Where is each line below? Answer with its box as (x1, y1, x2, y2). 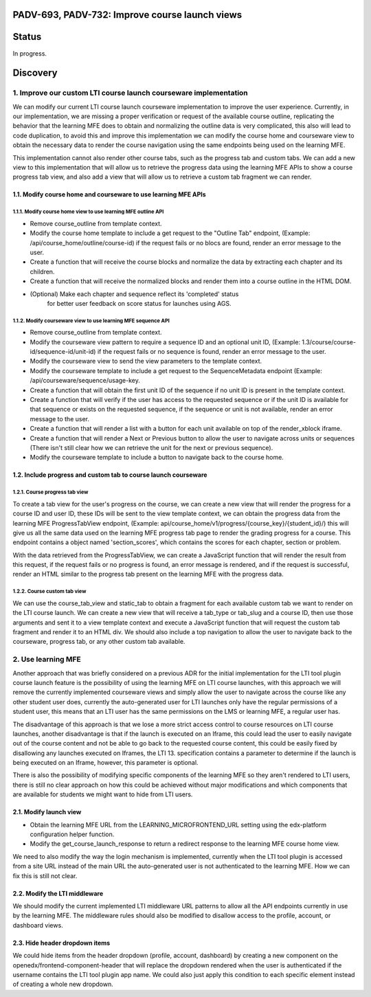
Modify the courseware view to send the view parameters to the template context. (30, 357, 262, 366)
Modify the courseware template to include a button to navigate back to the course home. (30, 453, 284, 462)
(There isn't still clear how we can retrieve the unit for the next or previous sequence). (30, 443, 273, 451)
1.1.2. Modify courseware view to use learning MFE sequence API (12, 317, 170, 324)
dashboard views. (12, 921, 63, 929)
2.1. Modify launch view (12, 808, 82, 816)
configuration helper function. (30, 830, 115, 838)
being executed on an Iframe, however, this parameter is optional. (12, 759, 199, 767)
